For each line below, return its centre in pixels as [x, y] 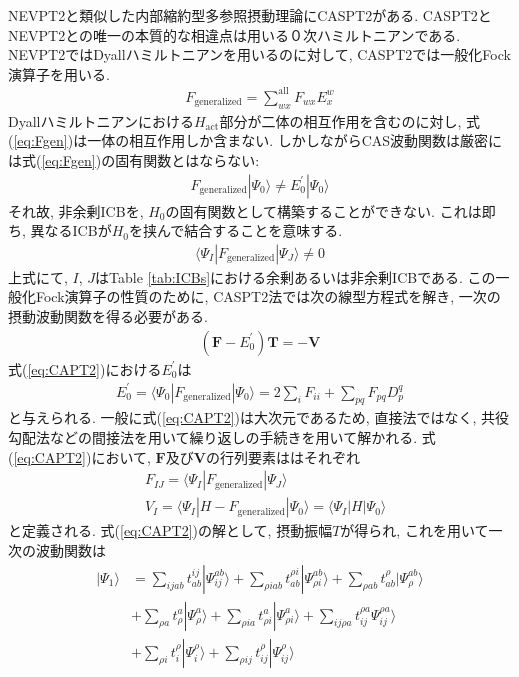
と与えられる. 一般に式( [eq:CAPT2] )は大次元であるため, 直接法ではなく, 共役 [258, 417]
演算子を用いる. [59, 73]
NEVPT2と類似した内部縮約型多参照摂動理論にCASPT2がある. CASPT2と [250, 15]
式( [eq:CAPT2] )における [85, 368]
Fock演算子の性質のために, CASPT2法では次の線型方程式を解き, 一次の [268, 296]
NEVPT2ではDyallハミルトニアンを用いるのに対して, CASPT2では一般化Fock [259, 54]
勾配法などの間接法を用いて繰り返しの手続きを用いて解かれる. [213, 437]
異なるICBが [71, 230]
